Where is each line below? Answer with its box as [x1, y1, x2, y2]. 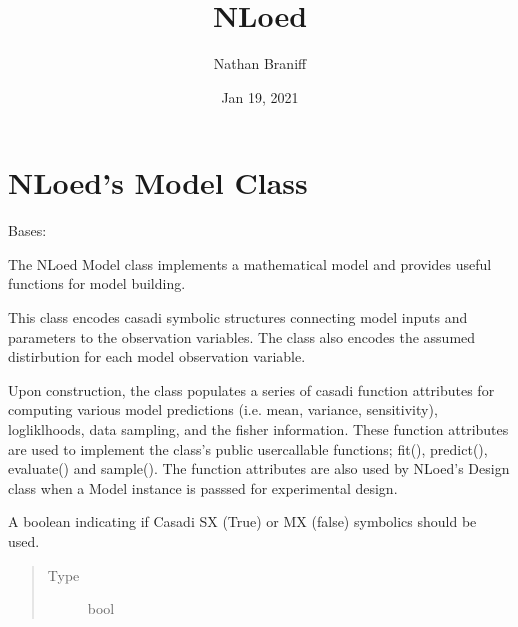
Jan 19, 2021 [221, 86, 299, 107]
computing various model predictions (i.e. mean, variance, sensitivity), [8, 399, 438, 420]
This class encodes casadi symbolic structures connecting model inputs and [8, 307, 468, 328]
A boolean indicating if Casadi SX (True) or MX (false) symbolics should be [8, 511, 477, 532]
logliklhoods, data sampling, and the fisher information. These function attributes [8, 419, 509, 439]
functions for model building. [8, 273, 186, 294]
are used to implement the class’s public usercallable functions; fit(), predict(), [8, 438, 488, 459]
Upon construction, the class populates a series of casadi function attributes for [8, 379, 495, 400]
